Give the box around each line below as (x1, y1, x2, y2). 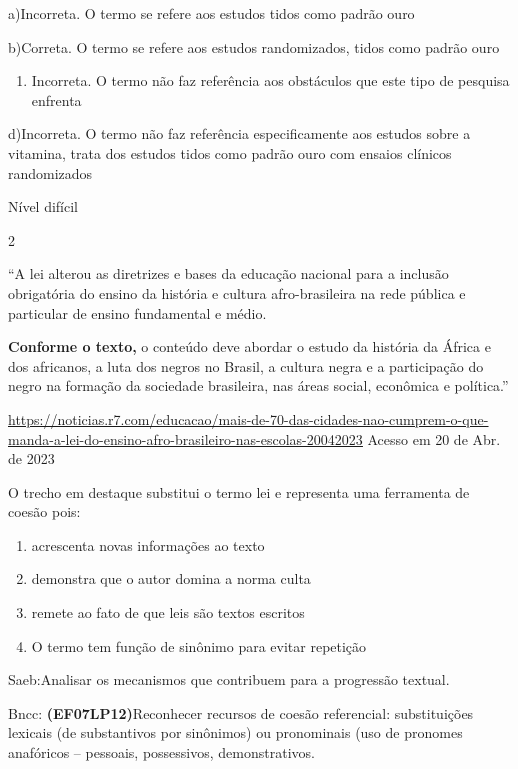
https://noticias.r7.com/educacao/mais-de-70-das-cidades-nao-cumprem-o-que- (8, 408, 489, 429)
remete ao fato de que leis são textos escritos (31, 602, 305, 623)
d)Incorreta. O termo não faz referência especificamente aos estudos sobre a (8, 123, 471, 144)
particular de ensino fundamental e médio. (8, 302, 267, 323)
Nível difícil (8, 196, 79, 217)
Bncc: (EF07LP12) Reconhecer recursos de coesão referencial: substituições (8, 702, 474, 723)
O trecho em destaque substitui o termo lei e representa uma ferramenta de (8, 481, 470, 502)
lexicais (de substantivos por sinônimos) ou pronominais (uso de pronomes (8, 722, 463, 743)
